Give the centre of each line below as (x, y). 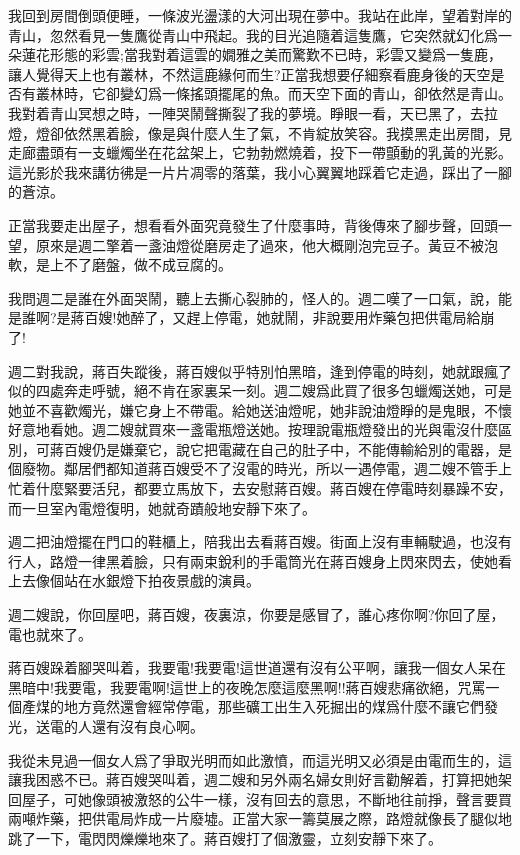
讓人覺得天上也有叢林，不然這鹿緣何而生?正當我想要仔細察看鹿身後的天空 (249, 73)
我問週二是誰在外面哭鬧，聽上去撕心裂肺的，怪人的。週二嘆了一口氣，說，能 (260, 297)
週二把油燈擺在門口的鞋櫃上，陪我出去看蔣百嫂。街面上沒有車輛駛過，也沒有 (260, 541)
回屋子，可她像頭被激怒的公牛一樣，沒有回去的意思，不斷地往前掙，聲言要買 (260, 798)
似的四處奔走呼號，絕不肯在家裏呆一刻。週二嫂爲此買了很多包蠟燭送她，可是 (260, 390)
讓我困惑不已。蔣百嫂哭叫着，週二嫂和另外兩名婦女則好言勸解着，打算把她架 (260, 779)
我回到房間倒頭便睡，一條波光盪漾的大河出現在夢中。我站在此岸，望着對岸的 (260, 15)
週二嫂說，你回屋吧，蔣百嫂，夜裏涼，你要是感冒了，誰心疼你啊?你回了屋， (256, 614)
